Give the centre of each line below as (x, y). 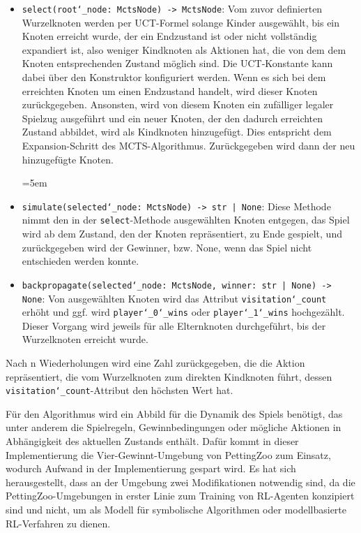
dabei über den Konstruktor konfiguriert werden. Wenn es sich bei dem (174, 77)
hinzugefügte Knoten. (68, 159)
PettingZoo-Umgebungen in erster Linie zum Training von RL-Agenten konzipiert (180, 496)
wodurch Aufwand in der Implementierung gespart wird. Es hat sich (151, 468)
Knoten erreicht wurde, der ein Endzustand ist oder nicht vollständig (169, 36)
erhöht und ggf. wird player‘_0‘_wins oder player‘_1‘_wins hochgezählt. (183, 312)
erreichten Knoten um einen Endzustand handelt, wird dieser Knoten (170, 90)
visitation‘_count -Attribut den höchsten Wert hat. (120, 390)
